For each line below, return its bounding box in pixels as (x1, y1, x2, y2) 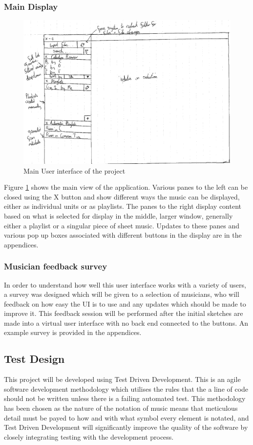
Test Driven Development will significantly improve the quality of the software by (4, 422, 248, 432)
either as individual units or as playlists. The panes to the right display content (4, 201, 242, 211)
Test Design (4, 351, 65, 366)
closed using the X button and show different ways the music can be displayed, (4, 191, 240, 201)
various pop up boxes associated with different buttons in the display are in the (4, 230, 242, 240)
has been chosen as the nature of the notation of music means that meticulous (4, 403, 238, 413)
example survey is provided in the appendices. (4, 327, 142, 337)
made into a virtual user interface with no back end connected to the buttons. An (4, 317, 248, 328)
